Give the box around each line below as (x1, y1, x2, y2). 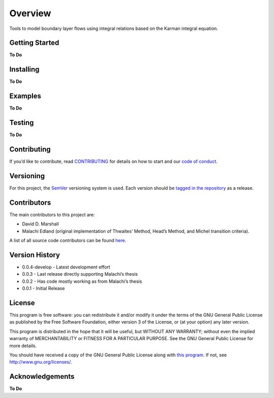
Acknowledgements (9, 372, 75, 381)
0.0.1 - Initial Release (22, 285, 65, 291)
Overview (9, 8, 51, 19)
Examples (9, 92, 42, 101)
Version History (9, 250, 60, 259)
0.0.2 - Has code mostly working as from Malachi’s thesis (22, 278, 142, 284)
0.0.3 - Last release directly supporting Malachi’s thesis (22, 271, 138, 277)
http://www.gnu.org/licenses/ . (9, 359, 72, 365)
